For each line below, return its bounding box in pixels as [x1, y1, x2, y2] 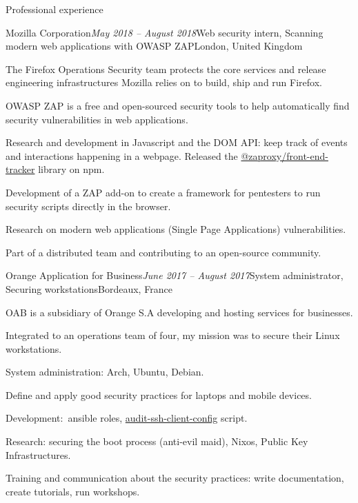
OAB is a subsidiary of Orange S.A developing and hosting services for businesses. [6, 305, 353, 319]
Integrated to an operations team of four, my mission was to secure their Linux [6, 328, 340, 342]
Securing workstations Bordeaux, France [6, 281, 172, 296]
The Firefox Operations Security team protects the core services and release [6, 61, 326, 76]
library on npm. [38, 162, 105, 176]
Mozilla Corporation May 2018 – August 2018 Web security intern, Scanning [6, 25, 324, 39]
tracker [6, 162, 35, 176]
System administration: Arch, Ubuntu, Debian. [6, 365, 204, 379]
